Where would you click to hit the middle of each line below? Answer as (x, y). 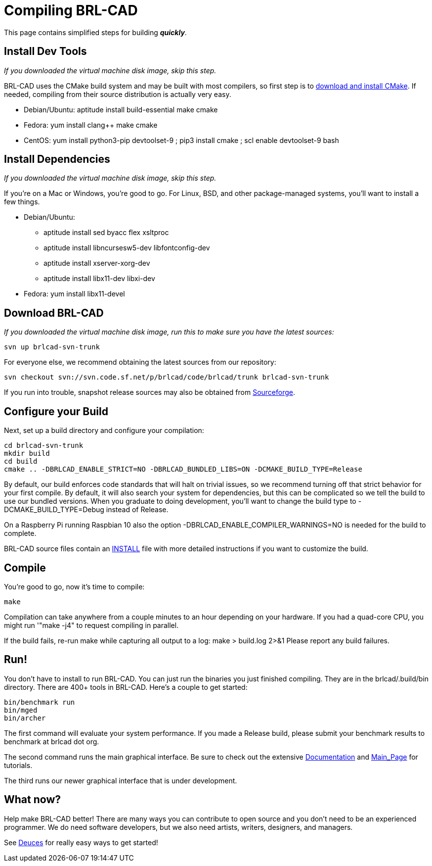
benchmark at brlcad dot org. (52, 741)
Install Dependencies (57, 159)
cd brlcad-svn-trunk (44, 446)
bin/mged (21, 710)
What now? (32, 800)
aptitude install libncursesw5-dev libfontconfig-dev (127, 248)
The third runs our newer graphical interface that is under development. (121, 780)
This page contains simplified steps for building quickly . (95, 32)
